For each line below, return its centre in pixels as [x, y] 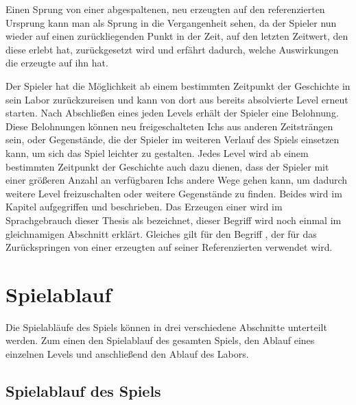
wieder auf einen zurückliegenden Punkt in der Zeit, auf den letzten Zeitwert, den [177, 36]
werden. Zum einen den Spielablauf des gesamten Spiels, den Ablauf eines [160, 340]
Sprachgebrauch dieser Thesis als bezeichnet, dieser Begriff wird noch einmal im [174, 220]
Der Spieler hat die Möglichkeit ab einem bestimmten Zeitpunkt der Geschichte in [178, 85]
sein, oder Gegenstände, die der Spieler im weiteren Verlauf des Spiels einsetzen [173, 139]
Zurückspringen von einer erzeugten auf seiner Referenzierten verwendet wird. [169, 247]
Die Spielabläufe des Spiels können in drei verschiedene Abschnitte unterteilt [166, 327]
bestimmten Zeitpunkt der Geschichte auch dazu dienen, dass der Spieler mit [167, 166]
